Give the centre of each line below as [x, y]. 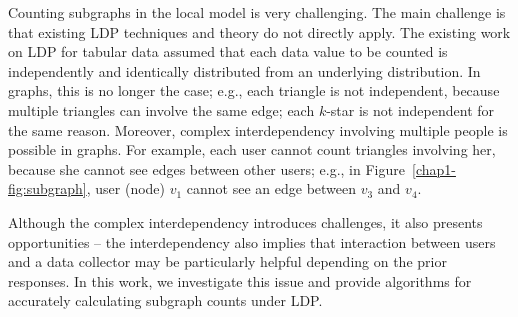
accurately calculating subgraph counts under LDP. [165, 300]
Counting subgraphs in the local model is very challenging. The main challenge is [257, 12]
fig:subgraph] [47, 188]
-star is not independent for [410, 109]
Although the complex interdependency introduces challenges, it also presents [245, 221]
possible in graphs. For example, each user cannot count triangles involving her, [252, 149]
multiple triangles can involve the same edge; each [161, 109]
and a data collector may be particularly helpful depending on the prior [227, 261]
